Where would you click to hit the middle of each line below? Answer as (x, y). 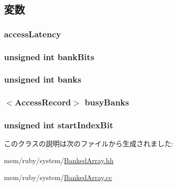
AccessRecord (43, 102)
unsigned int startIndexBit (59, 125)
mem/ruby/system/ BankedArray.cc (58, 177)
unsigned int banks (43, 79)
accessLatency (33, 34)
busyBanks (107, 102)
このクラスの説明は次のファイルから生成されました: (89, 143)
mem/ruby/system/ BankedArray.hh (59, 160)
